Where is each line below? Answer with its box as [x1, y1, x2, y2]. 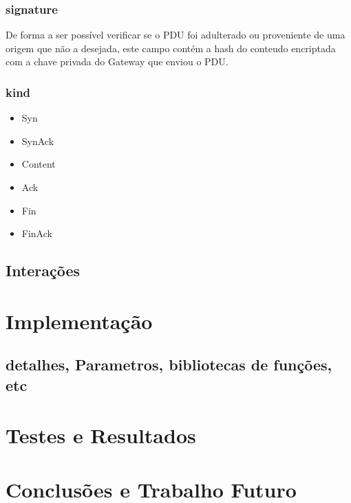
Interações [6, 260, 81, 281]
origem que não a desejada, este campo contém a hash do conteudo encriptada [6, 41, 336, 55]
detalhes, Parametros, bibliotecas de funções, [6, 354, 332, 375]
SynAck [21, 133, 54, 148]
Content [21, 157, 56, 171]
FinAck [21, 226, 52, 241]
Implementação [6, 306, 153, 335]
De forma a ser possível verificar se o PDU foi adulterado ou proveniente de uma [6, 27, 345, 42]
